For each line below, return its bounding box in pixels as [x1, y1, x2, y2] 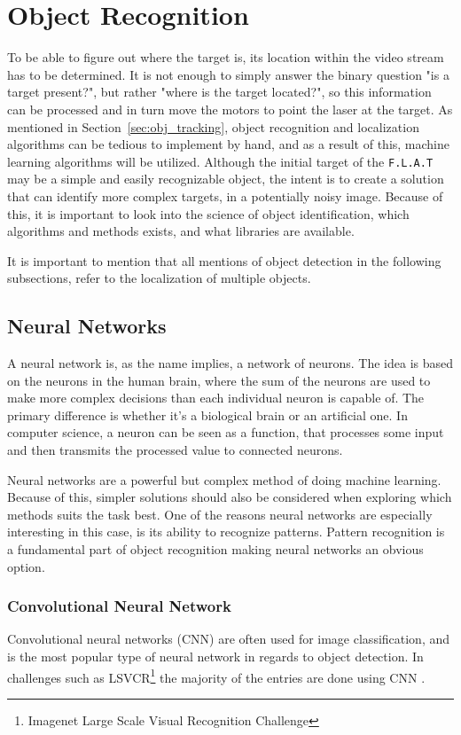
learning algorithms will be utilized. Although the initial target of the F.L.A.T [7, 152, 434, 170]
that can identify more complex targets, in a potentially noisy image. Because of [7, 186, 443, 205]
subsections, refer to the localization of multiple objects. [7, 269, 311, 287]
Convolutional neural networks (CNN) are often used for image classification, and [7, 629, 450, 648]
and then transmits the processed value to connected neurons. [7, 441, 343, 459]
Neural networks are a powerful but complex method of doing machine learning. [7, 470, 441, 489]
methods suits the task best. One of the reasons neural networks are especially [7, 504, 433, 523]
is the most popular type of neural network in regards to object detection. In [7, 647, 424, 666]
